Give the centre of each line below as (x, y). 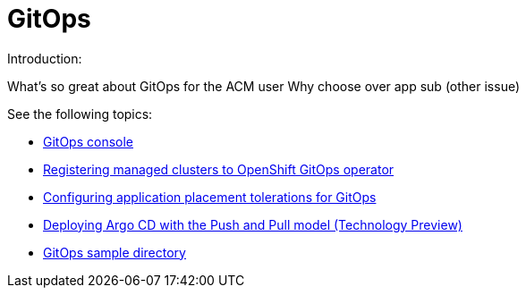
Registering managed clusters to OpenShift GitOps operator (219, 169)
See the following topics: (80, 114)
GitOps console (89, 141)
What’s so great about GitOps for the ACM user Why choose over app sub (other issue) (264, 86)
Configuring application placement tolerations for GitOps (210, 197)
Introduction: (45, 58)
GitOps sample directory (115, 252)
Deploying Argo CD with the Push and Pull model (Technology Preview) (253, 224)
